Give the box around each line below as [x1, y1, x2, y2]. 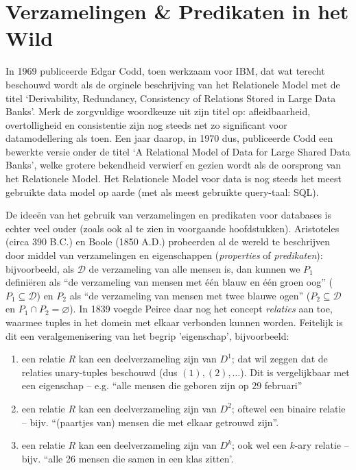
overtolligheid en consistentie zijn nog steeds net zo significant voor [5, 117, 287, 132]
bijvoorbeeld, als [5, 261, 75, 275]
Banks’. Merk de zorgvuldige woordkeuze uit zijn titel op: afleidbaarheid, [5, 104, 311, 119]
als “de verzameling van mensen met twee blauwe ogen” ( [69, 288, 311, 302]
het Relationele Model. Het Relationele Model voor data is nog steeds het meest [5, 171, 342, 186]
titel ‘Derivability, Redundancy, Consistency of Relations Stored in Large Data [5, 90, 336, 105]
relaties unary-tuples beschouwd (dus [21, 364, 178, 379]
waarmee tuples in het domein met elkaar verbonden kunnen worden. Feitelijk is [5, 315, 343, 329]
